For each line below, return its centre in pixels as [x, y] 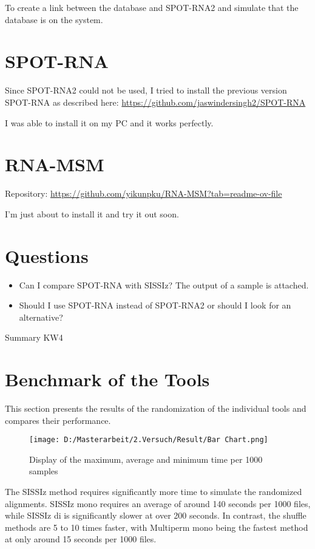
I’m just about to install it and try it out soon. [92, 213]
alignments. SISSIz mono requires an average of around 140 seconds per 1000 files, [158, 503]
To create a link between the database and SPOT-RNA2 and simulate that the [152, 7]
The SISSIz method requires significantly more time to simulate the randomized [154, 492]
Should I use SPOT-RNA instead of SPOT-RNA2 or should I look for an [155, 305]
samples [44, 471]
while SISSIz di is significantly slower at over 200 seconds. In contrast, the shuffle [156, 515]
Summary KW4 [34, 337]
